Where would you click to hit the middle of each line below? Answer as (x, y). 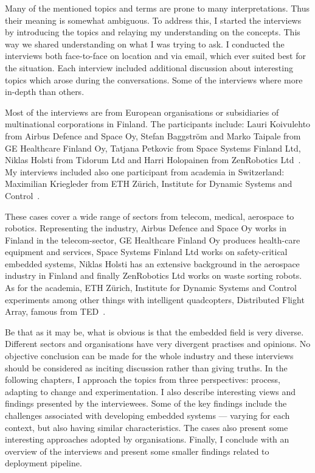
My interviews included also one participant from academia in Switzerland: (145, 171)
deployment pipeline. (43, 463)
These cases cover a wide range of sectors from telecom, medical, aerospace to (150, 216)
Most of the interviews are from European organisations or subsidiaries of (142, 112)
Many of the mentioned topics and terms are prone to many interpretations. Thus (157, 8)
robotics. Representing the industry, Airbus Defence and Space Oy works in (146, 228)
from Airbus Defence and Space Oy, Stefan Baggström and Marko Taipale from (153, 135)
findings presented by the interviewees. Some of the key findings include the (146, 403)
